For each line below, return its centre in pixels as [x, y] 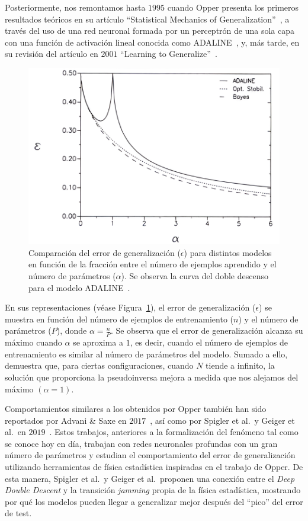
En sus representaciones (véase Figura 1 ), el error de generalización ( [130, 307]
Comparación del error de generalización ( [105, 252]
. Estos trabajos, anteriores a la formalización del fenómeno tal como [174, 432]
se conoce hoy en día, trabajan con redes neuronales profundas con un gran [141, 443]
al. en [15, 432]
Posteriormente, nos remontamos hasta [75, 7]
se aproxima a [98, 342]
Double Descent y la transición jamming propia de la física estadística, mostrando [153, 490]
